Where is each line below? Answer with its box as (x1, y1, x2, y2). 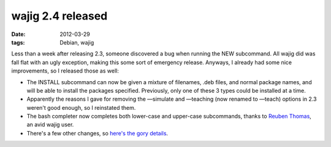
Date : (11, 30, 26, 38)
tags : (11, 38, 25, 46)
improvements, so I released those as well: (11, 67, 119, 74)
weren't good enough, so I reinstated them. (26, 104, 136, 111)
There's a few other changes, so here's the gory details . (26, 129, 169, 137)
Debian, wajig (59, 38, 94, 46)
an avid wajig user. (26, 121, 74, 128)
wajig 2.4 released (11, 9, 108, 23)
